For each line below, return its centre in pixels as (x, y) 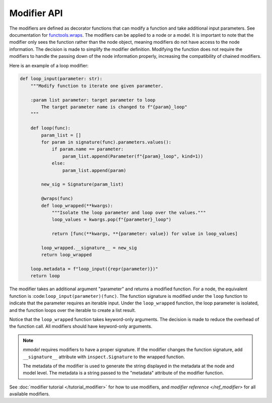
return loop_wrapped (66, 255)
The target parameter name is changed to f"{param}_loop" (114, 107)
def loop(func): (50, 128)
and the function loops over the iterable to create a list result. (73, 310)
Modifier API (36, 13)
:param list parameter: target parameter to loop (93, 100)
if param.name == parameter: (88, 149)
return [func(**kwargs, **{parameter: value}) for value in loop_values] (145, 234)
